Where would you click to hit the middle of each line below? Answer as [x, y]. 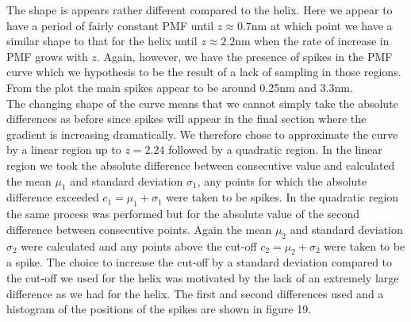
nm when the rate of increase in [312, 41]
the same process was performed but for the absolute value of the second [183, 214]
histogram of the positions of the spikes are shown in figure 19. [159, 309]
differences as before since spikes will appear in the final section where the [186, 119]
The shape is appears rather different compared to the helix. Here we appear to [200, 10]
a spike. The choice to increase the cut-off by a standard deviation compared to [200, 262]
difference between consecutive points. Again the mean [139, 229]
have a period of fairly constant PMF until [110, 25]
